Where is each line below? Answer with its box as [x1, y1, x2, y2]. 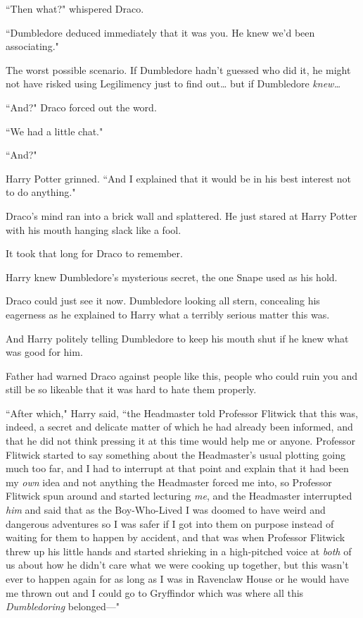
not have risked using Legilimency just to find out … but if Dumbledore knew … [6, 76, 340, 91]
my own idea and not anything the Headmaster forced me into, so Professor [6, 474, 332, 489]
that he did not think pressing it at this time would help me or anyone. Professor [6, 433, 355, 448]
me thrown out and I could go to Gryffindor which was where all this [6, 585, 304, 600]
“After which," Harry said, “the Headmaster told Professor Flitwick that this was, [6, 405, 358, 420]
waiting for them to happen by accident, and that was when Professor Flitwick [6, 530, 345, 545]
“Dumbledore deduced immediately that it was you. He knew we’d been [6, 25, 315, 39]
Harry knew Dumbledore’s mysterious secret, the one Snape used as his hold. [6, 269, 338, 284]
